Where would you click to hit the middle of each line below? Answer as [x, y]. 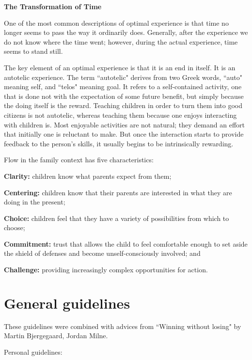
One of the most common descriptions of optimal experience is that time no [116, 23]
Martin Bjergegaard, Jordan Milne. [56, 336]
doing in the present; [35, 202]
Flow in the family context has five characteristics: [79, 160]
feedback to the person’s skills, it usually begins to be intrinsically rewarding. [119, 143]
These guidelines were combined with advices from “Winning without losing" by [123, 326]
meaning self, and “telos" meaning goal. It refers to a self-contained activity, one [123, 86]
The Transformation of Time [53, 6]
